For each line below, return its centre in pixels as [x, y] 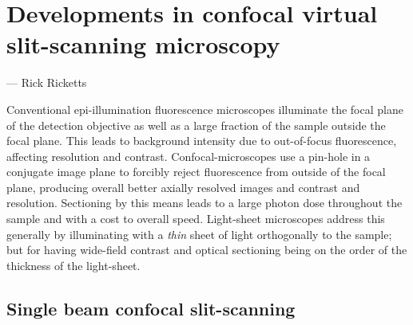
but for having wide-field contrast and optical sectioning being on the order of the [207, 250]
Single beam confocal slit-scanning [151, 308]
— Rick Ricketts [47, 82]
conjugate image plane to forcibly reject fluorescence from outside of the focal [196, 172]
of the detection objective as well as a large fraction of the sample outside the [196, 125]
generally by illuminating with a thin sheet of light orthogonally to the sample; [199, 234]
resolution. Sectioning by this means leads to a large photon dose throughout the [205, 203]
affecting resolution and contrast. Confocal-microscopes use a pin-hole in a [189, 156]
